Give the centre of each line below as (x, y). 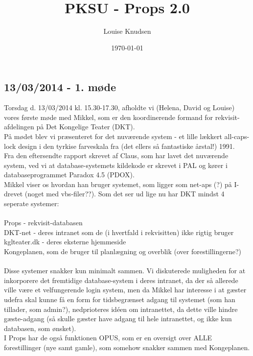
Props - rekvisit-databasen (43, 223)
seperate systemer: (32, 203)
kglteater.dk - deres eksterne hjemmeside (65, 242)
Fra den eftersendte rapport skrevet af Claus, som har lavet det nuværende (116, 155)
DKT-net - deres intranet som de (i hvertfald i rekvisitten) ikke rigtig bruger (119, 232)
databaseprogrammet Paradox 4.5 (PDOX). (69, 175)
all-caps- (237, 136)
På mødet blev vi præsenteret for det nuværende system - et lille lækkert (113, 136)
